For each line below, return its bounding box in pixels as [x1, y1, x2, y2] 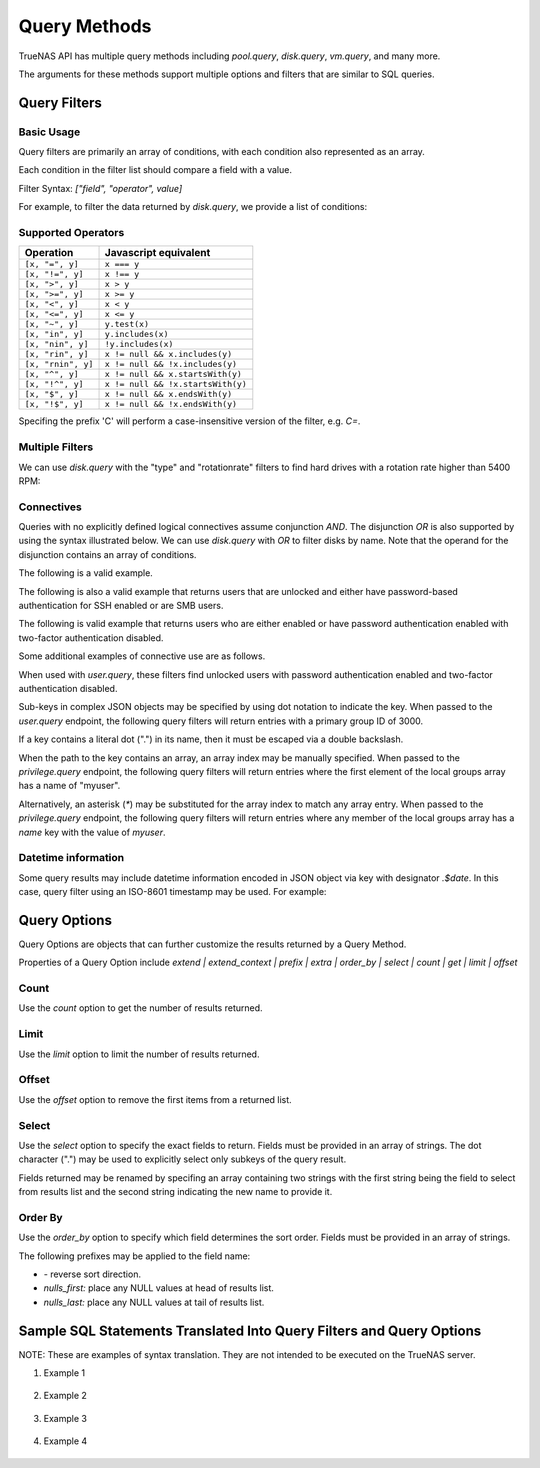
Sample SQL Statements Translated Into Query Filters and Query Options [18, 1322, 482, 1339]
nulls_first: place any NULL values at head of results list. [43, 1282, 275, 1294]
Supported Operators [18, 226, 125, 240]
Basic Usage [18, 125, 81, 139]
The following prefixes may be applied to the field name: [18, 1250, 251, 1262]
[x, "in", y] [24, 329, 84, 340]
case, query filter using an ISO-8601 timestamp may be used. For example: [18, 886, 327, 898]
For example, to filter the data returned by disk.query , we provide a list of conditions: [18, 201, 368, 213]
